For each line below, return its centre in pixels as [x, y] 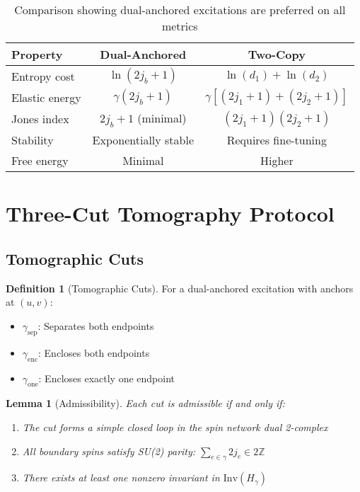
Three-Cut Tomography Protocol [170, 213]
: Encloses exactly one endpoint [107, 378]
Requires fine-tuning [277, 140]
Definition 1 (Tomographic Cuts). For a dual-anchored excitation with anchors [180, 288]
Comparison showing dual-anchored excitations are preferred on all [180, 10]
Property [37, 54]
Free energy [40, 161]
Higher [277, 161]
